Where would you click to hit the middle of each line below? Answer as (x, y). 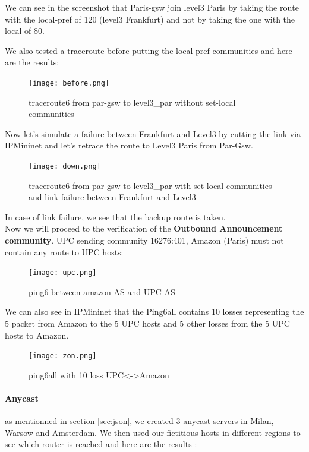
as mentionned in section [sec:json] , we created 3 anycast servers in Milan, (139, 421)
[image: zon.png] (63, 356)
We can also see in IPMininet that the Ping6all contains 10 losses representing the (154, 312)
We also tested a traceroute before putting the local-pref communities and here (149, 50)
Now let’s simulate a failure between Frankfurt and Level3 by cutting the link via (153, 133)
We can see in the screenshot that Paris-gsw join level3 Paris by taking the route (152, 7)
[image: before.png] (69, 83)
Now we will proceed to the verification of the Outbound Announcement (144, 228)
